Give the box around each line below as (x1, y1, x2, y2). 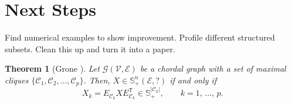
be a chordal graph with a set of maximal (140, 62, 286, 75)
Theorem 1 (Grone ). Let (5, 62, 100, 75)
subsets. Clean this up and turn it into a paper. (5, 42, 175, 55)
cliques (5, 73, 29, 86)
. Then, (83, 73, 110, 86)
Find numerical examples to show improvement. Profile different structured (5, 31, 275, 43)
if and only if (170, 73, 216, 86)
